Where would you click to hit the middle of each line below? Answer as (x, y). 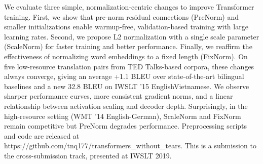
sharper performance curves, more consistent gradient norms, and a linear (119, 96)
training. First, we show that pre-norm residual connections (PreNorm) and (121, 16)
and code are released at (42, 135)
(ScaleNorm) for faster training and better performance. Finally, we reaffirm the (128, 46)
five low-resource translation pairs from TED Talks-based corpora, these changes (129, 66)
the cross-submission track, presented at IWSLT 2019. (88, 155)
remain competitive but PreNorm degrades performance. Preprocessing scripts (126, 126)
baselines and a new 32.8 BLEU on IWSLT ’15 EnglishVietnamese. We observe (127, 86)
